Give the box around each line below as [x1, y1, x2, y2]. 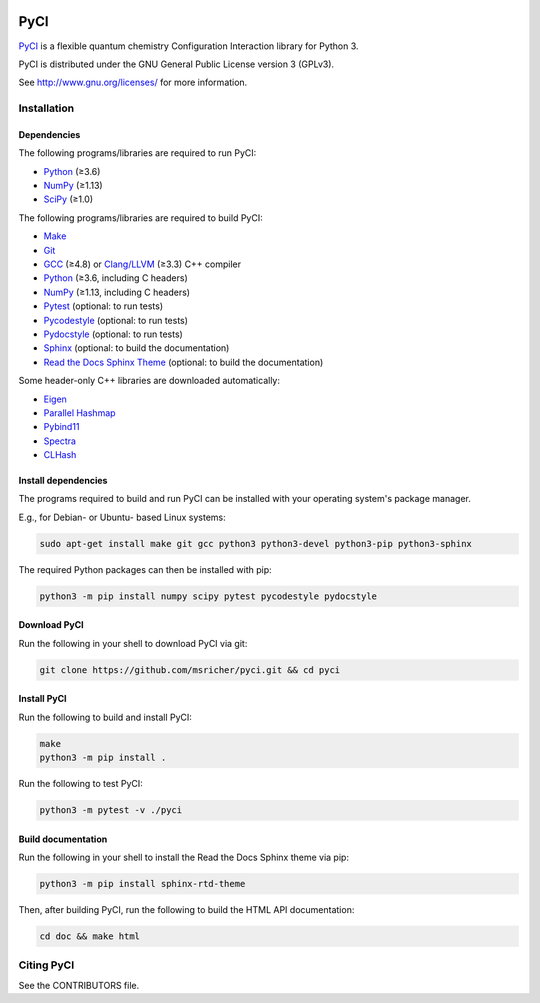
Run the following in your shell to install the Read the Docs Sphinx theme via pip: [18, 851, 350, 864]
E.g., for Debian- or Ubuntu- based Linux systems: [18, 511, 226, 523]
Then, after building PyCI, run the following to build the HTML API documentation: [18, 904, 355, 916]
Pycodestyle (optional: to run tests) [43, 314, 189, 326]
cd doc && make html [39, 931, 140, 942]
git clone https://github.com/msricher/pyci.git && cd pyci [39, 664, 341, 675]
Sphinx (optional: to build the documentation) [43, 342, 230, 354]
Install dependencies [18, 475, 108, 487]
